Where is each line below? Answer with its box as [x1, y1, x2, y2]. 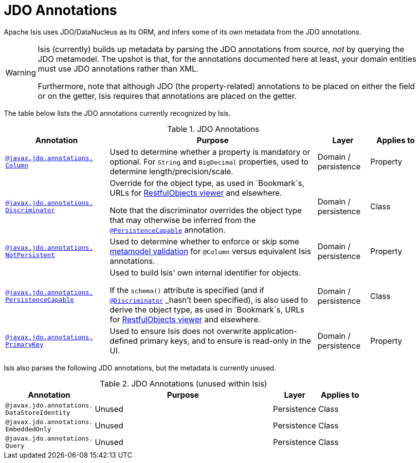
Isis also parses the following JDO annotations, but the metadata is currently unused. [4, 363, 276, 372]
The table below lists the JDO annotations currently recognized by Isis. [4, 109, 231, 117]
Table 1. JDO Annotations [167, 124, 259, 134]
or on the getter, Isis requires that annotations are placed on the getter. [37, 91, 297, 101]
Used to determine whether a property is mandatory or [110, 147, 310, 157]
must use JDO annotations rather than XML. [37, 63, 199, 74]
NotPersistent [5, 251, 55, 259]
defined [110, 335, 138, 346]
